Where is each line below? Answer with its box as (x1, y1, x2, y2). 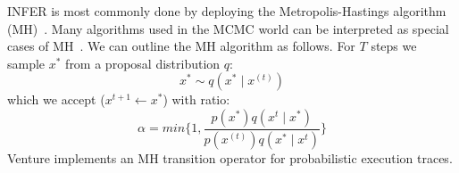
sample (7, 54, 46, 72)
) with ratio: (163, 90, 230, 109)
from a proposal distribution (65, 54, 221, 72)
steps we (371, 37, 417, 55)
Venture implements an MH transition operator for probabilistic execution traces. (7, 148, 453, 167)
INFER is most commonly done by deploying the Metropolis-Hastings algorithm (7, 2, 446, 20)
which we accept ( (7, 90, 105, 109)
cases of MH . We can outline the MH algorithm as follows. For (7, 37, 355, 55)
